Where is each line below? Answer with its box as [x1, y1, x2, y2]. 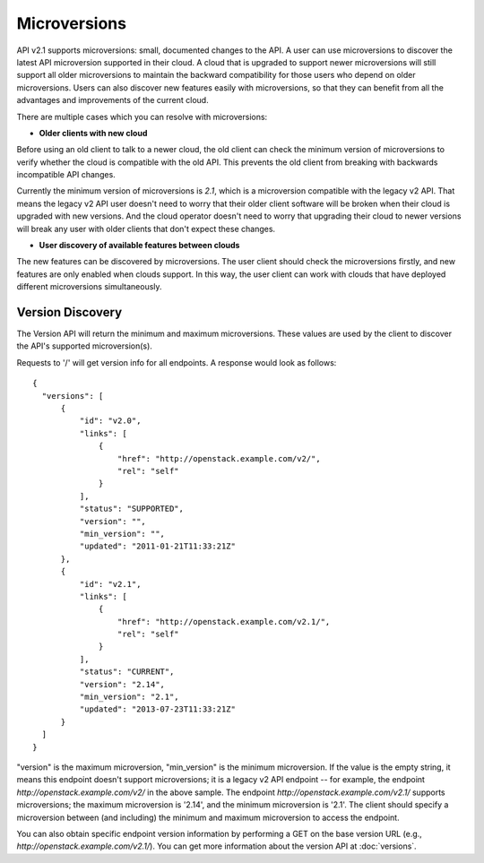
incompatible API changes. [16, 169, 116, 180]
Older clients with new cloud [39, 127, 148, 138]
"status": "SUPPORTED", [79, 504, 184, 514]
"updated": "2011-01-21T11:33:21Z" [79, 541, 237, 551]
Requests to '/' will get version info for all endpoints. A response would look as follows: [16, 357, 337, 367]
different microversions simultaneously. [16, 281, 162, 292]
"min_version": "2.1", [79, 692, 179, 703]
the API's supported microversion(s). [16, 341, 152, 351]
